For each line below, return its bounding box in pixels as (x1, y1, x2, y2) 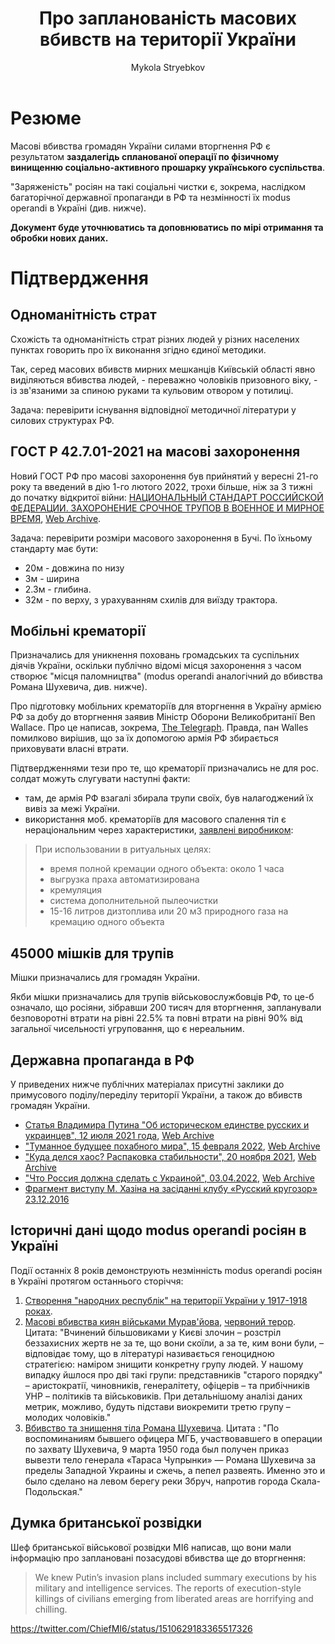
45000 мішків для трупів (10, 945, 175, 962)
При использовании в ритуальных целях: (34, 843, 212, 856)
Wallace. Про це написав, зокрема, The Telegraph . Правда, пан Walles (10, 722, 309, 734)
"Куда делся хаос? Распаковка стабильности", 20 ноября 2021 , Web (24, 1150, 317, 1162)
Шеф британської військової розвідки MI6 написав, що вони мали (10, 1541, 292, 1553)
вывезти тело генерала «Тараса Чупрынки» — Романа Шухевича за (24, 1453, 317, 1466)
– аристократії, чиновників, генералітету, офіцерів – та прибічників (24, 1379, 310, 1391)
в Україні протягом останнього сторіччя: (10, 1275, 184, 1287)
